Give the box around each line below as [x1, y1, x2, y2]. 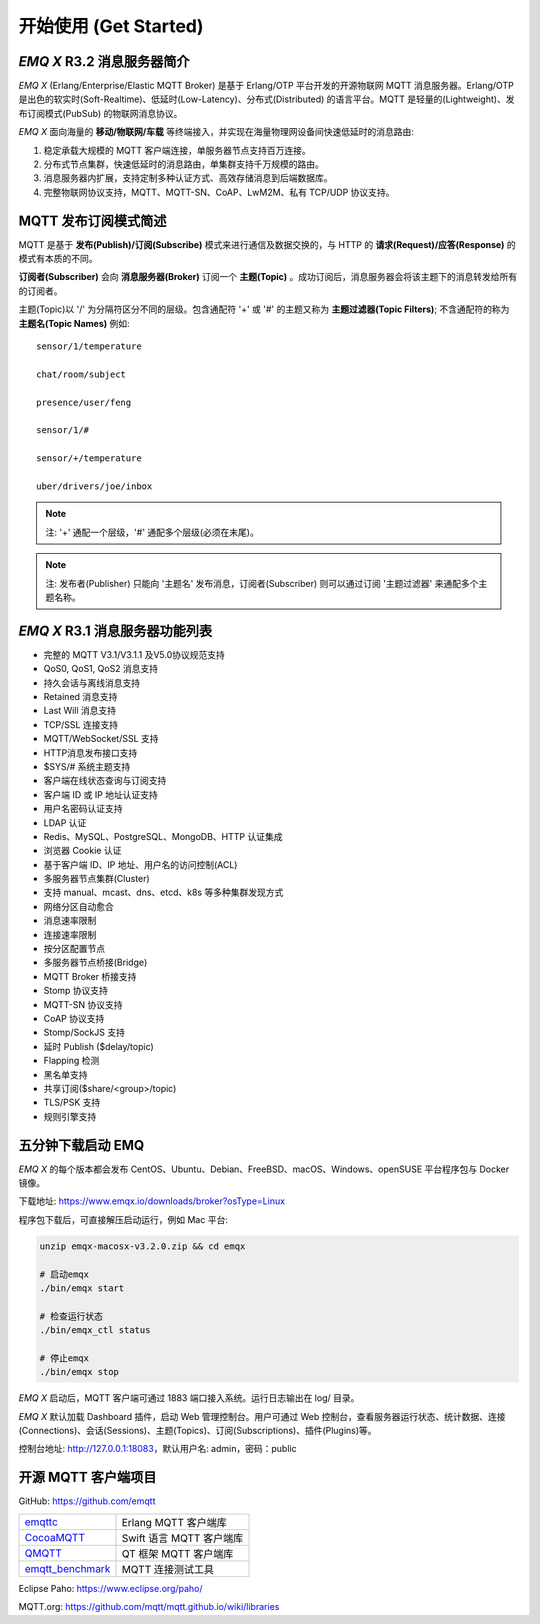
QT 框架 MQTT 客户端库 [121, 1546, 234, 1560]
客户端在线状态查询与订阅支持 [43, 775, 167, 787]
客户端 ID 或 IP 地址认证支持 [43, 788, 159, 800]
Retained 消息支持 [43, 690, 118, 702]
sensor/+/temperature [36, 453, 142, 464]
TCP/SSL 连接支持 [43, 718, 119, 730]
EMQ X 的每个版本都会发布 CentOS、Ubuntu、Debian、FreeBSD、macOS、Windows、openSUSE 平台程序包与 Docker [18, 1163, 510, 1175]
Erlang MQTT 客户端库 [121, 1515, 227, 1529]
